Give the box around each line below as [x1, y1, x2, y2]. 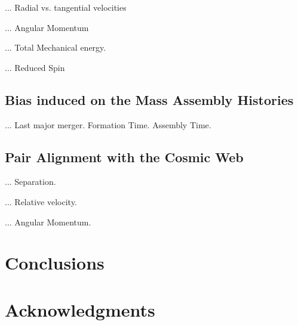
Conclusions [5, 250, 105, 275]
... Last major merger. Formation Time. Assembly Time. [5, 118, 211, 131]
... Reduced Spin [5, 61, 65, 73]
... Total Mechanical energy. [5, 41, 106, 54]
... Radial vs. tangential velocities [5, 1, 127, 13]
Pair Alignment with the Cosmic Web [5, 147, 244, 166]
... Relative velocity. [5, 195, 77, 208]
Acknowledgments [5, 297, 155, 321]
